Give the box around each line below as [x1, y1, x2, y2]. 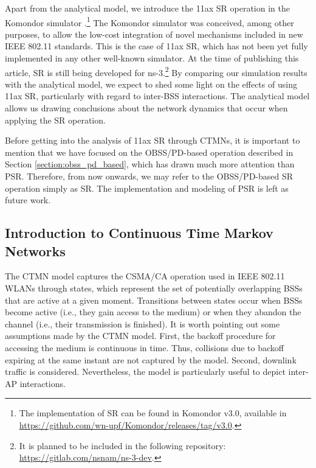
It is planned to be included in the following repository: [19, 439, 226, 452]
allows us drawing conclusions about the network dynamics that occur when [5, 102, 288, 114]
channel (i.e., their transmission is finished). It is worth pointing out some [5, 317, 280, 330]
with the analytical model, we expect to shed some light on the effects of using [5, 77, 297, 90]
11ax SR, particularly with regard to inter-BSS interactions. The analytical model [5, 89, 310, 102]
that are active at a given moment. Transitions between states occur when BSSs [5, 293, 303, 306]
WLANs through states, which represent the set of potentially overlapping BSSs [5, 282, 303, 294]
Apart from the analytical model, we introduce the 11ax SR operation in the [5, 2, 290, 14]
